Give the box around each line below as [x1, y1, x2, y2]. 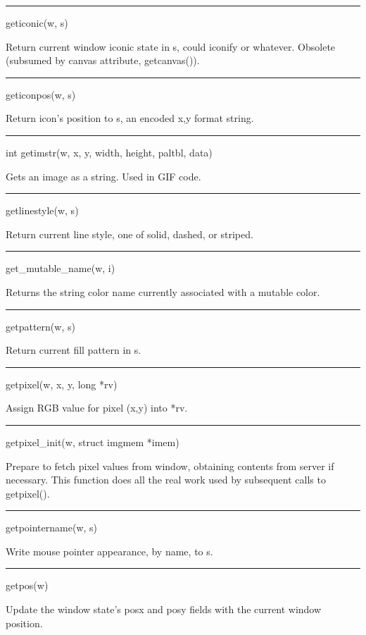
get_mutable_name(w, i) [6, 261, 115, 276]
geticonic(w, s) [6, 16, 68, 30]
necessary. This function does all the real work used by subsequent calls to [6, 472, 326, 487]
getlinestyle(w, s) [6, 203, 79, 218]
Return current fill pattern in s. [6, 343, 141, 357]
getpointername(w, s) [6, 520, 98, 535]
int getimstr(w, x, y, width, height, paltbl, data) [6, 144, 213, 159]
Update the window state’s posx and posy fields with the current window [6, 602, 322, 617]
